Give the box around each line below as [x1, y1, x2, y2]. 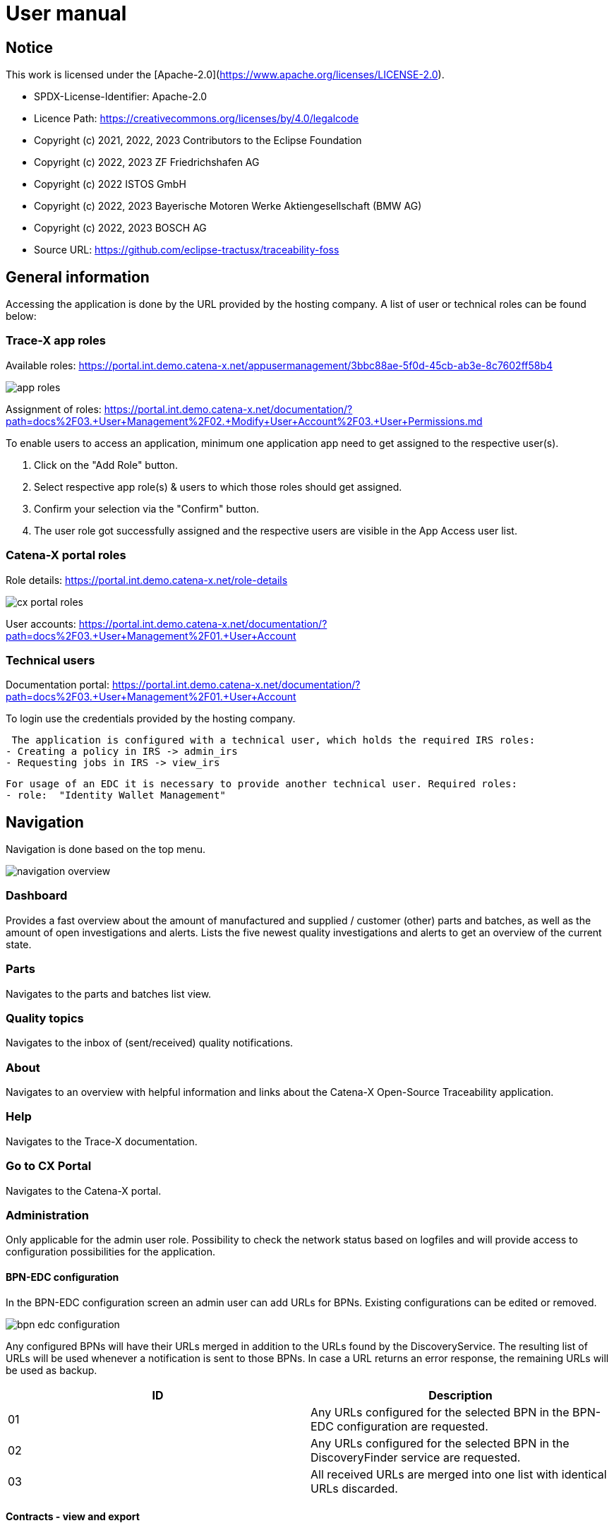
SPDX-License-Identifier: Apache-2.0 [34, 90, 207, 103]
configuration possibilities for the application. [6, 1246, 215, 1258]
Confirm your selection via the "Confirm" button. [34, 502, 260, 515]
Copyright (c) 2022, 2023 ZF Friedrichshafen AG [34, 156, 260, 169]
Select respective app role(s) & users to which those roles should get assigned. [34, 480, 402, 493]
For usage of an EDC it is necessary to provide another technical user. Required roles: [6, 778, 517, 790]
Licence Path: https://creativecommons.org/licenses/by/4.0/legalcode [34, 112, 359, 125]
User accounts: [6, 617, 76, 630]
